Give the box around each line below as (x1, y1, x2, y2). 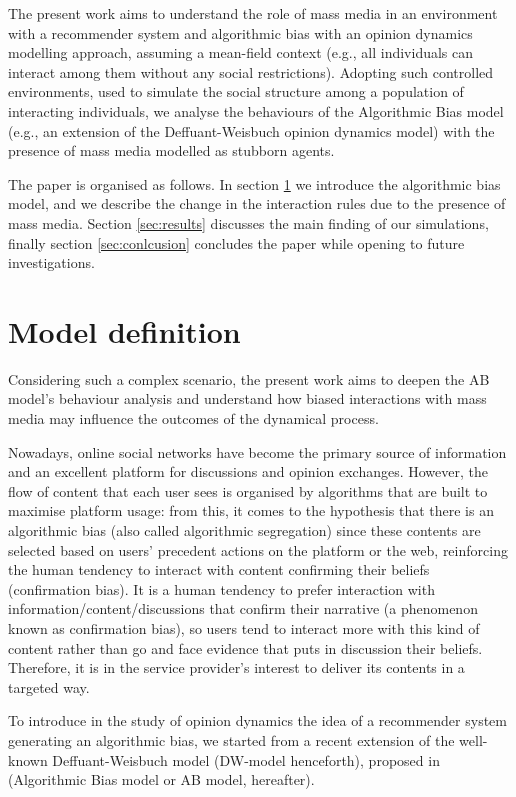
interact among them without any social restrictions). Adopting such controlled (8, 61, 494, 82)
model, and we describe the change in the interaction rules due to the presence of (8, 193, 506, 214)
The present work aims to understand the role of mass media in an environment (8, 3, 498, 23)
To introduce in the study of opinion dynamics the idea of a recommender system (8, 710, 507, 731)
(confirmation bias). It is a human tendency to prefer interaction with (8, 578, 435, 599)
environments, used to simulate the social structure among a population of (8, 81, 464, 102)
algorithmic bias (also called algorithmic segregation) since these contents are (8, 520, 481, 540)
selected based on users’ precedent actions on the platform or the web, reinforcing (8, 539, 508, 560)
